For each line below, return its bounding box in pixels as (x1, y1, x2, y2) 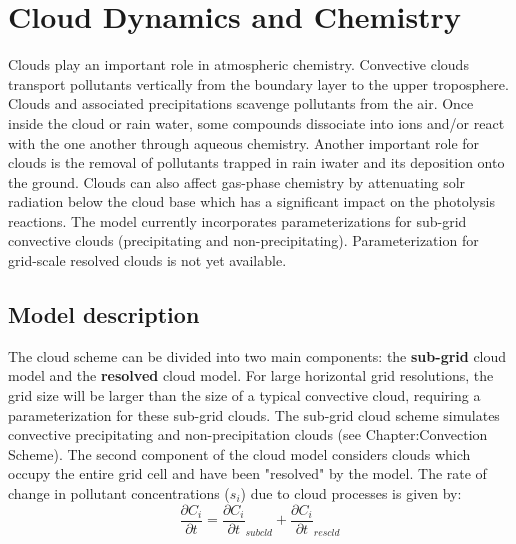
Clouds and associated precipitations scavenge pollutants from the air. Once (8, 93, 474, 114)
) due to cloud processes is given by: (240, 483, 462, 504)
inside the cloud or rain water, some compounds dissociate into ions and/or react (8, 112, 505, 133)
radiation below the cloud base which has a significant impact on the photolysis (8, 191, 495, 212)
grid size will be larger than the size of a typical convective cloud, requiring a (8, 385, 481, 406)
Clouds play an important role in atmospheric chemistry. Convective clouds (8, 54, 469, 75)
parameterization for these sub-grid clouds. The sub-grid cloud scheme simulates (8, 404, 500, 425)
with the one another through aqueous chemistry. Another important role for (8, 132, 480, 153)
